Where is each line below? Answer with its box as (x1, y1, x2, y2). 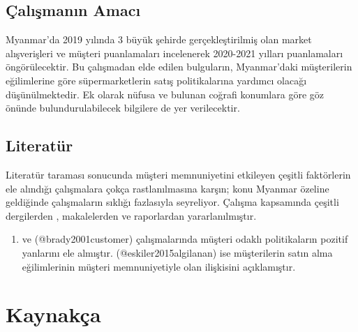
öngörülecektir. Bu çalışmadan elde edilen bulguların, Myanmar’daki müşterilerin (6, 59, 352, 74)
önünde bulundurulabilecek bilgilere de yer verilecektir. (6, 100, 240, 115)
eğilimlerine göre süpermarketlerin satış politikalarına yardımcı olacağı (6, 73, 307, 87)
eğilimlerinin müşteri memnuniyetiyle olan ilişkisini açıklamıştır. (22, 259, 296, 273)
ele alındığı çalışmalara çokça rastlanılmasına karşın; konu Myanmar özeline (6, 181, 329, 195)
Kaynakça (6, 300, 101, 329)
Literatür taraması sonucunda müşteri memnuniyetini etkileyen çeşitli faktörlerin (6, 167, 351, 181)
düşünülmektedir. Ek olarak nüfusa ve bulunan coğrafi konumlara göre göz (6, 86, 324, 101)
